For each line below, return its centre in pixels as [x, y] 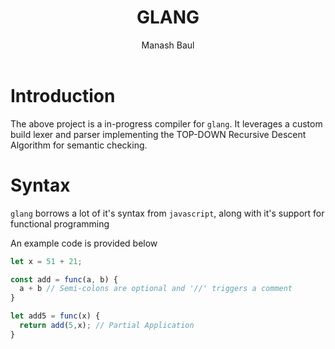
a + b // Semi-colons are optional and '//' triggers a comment [156, 289]
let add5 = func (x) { [55, 316]
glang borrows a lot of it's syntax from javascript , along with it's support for [167, 213]
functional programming [60, 223]
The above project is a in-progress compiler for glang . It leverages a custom [166, 123]
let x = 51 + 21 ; [46, 261]
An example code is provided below [84, 243]
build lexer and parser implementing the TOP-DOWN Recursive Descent [158, 134]
